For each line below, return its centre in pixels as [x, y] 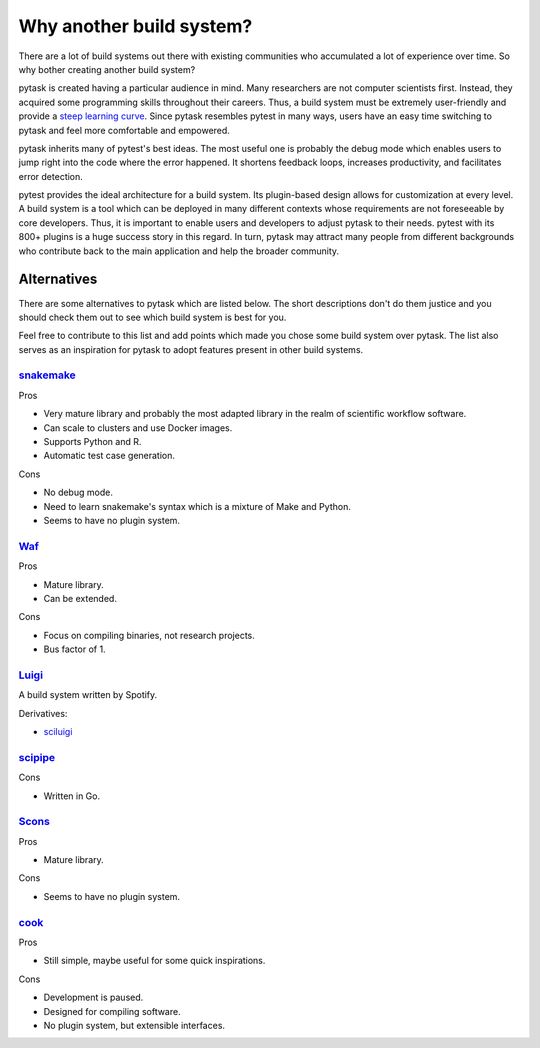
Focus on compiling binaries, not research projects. [149, 635]
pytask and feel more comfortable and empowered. [124, 130]
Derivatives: [43, 713]
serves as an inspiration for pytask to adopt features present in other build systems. [191, 349]
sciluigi [58, 731]
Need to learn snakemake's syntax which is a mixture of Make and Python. [197, 506]
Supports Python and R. [92, 442]
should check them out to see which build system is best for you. [152, 317]
